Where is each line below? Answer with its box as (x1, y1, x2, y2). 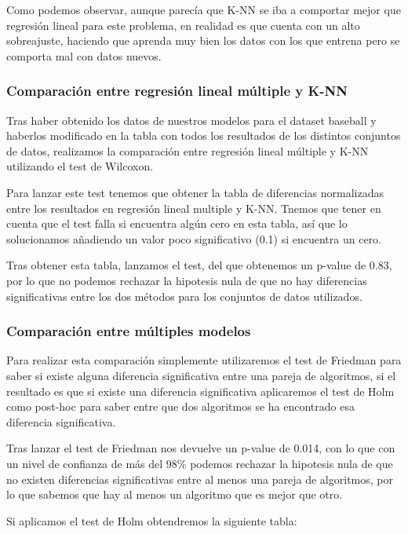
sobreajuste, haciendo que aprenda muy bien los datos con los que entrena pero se (6, 32, 400, 49)
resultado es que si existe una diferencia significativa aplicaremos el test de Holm (6, 382, 395, 399)
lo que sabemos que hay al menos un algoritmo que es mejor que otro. (6, 486, 343, 503)
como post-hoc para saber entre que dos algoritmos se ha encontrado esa (6, 398, 355, 415)
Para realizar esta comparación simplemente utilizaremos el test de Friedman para (6, 352, 402, 368)
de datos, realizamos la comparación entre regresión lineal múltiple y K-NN (6, 142, 369, 159)
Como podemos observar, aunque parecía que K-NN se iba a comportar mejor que (6, 2, 401, 17)
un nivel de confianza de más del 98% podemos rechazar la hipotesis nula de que (6, 455, 393, 471)
